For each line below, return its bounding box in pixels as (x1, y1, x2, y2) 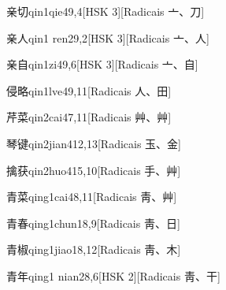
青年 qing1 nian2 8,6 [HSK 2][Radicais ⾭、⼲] (6, 267, 220, 284)
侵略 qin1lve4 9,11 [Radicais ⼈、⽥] (6, 82, 172, 99)
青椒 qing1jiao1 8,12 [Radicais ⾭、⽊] (6, 241, 181, 258)
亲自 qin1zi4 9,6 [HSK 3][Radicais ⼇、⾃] (6, 56, 198, 72)
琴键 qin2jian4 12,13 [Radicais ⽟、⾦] (6, 135, 181, 151)
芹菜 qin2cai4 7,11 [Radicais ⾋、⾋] (6, 109, 172, 125)
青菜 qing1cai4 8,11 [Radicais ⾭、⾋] (6, 188, 177, 205)
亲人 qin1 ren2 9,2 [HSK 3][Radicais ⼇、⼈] (6, 29, 209, 46)
